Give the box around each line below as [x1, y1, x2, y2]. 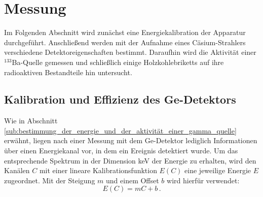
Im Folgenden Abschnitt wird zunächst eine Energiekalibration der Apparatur [4, 27, 246, 38]
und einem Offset [106, 175, 159, 185]
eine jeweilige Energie [184, 165, 251, 176]
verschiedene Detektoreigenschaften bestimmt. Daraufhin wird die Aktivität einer [4, 47, 256, 57]
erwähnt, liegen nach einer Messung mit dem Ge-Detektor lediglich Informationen [4, 135, 257, 146]
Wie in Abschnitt [4, 115, 58, 126]
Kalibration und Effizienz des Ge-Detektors [4, 91, 236, 107]
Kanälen [4, 165, 30, 176]
